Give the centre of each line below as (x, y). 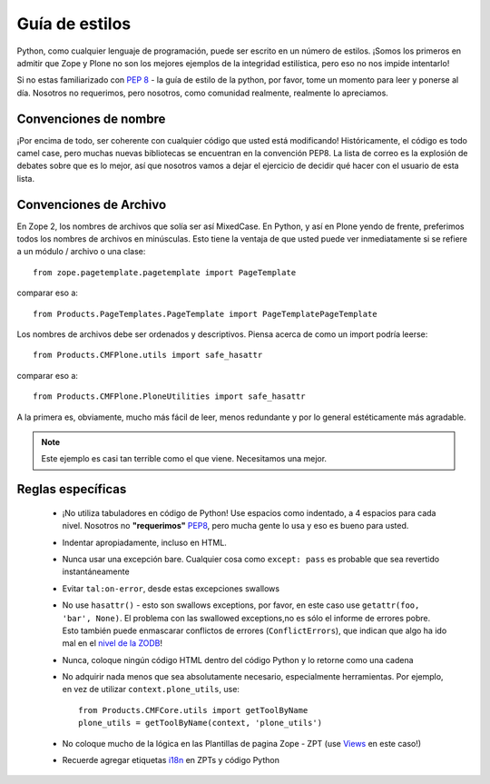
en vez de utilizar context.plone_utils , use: (151, 690)
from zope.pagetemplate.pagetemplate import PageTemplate (165, 272)
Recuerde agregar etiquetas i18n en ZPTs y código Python (171, 760)
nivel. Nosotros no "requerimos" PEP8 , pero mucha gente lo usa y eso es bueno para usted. (235, 526)
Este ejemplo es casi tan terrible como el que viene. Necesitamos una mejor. (184, 459)
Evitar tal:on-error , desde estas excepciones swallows (171, 588)
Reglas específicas (72, 489)
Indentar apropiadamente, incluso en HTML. (144, 542)
